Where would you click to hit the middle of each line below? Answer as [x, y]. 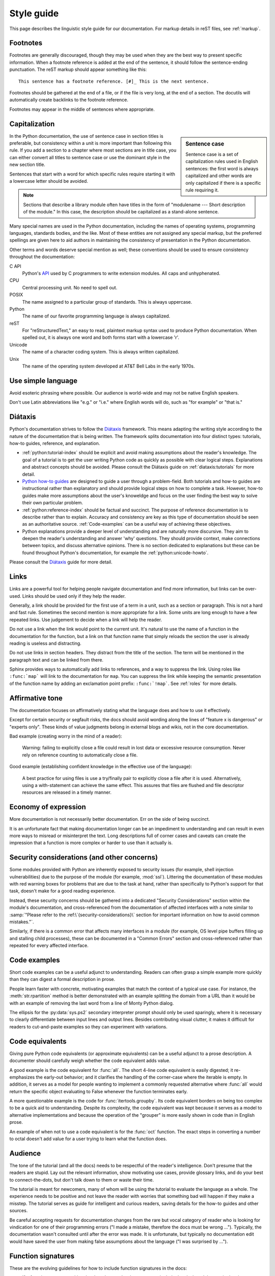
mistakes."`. [22, 922]
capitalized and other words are [219, 176]
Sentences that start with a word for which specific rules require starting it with [92, 174]
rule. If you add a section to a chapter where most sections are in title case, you [93, 150]
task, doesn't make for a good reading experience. [62, 891]
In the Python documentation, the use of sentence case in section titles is [86, 136]
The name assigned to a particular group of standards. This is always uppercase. [107, 302]
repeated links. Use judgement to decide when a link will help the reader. [86, 620]
